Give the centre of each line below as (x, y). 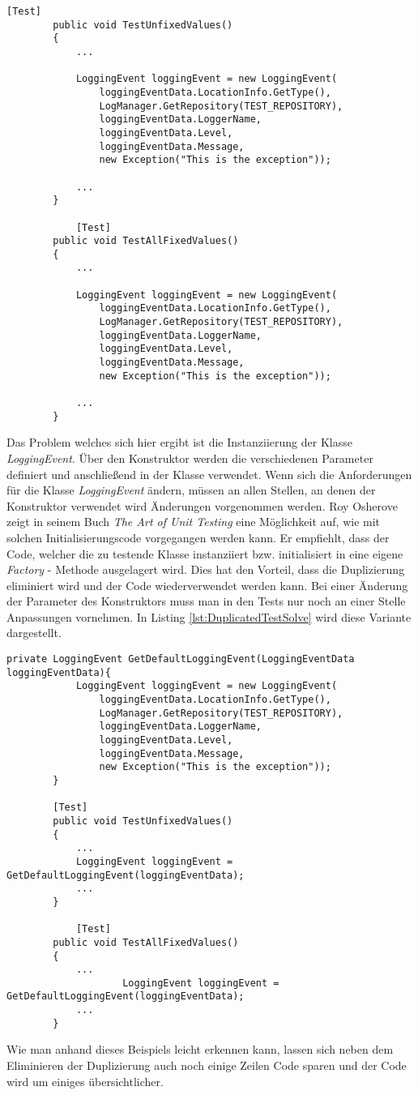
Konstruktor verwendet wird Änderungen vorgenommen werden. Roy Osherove (202, 505)
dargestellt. (34, 633)
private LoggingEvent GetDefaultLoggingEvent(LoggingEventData (181, 659)
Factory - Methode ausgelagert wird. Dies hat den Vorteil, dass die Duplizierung (206, 569)
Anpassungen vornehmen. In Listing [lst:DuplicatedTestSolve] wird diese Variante (209, 616)
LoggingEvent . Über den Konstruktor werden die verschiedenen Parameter (190, 458)
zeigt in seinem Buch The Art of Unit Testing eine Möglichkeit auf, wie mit (194, 522)
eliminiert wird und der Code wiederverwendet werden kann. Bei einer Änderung (207, 585)
